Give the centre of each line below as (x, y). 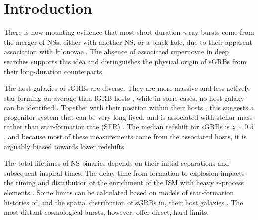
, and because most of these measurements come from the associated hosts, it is (125, 137)
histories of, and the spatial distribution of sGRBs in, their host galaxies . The (124, 202)
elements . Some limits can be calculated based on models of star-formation (119, 192)
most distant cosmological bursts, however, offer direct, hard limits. (107, 212)
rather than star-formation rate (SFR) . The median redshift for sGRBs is (117, 127)
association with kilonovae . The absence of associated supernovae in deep (116, 52)
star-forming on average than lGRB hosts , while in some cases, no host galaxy (124, 97)
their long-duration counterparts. (54, 71)
